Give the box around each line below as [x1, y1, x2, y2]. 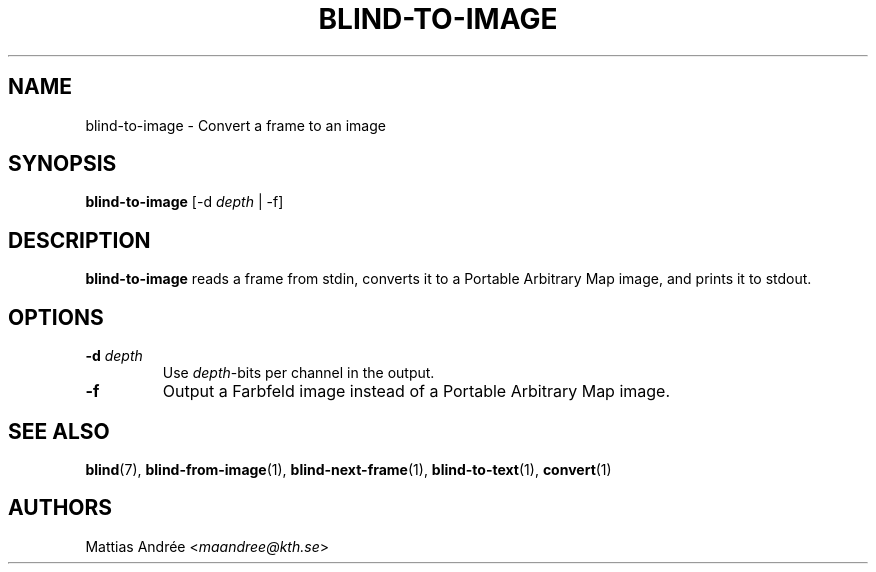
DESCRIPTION [8, 227, 151, 253]
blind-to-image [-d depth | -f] [85, 193, 284, 211]
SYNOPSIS [8, 151, 117, 177]
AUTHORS [8, 495, 113, 521]
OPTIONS [8, 304, 104, 330]
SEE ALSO [8, 418, 110, 444]
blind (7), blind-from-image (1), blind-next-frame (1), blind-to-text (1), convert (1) [85, 460, 612, 478]
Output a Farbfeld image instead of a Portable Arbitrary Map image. [162, 381, 671, 402]
